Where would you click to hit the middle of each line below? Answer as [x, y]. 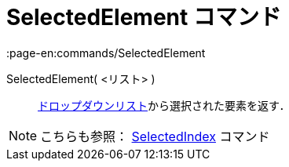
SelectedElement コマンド [144, 17]
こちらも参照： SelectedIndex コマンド [155, 136]
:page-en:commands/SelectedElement [106, 53]
